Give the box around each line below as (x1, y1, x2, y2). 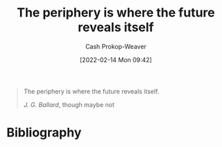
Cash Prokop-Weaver (85, 42, 147, 50)
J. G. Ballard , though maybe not (23, 100, 115, 108)
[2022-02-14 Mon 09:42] (80, 55, 152, 63)
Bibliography (6, 125, 82, 141)
